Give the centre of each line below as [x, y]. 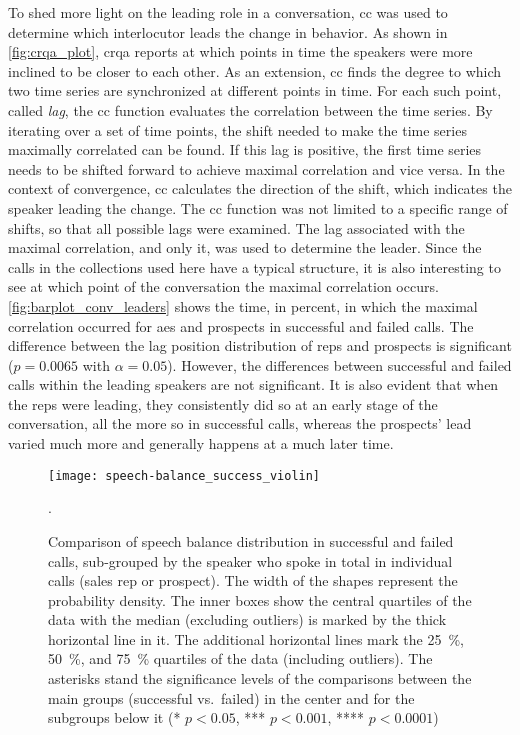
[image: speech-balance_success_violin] [184, 475]
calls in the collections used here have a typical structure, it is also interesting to [254, 266]
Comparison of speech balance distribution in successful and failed [251, 540]
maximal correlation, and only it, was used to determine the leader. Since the [245, 247]
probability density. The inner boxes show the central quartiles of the [260, 599]
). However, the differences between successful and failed [339, 364]
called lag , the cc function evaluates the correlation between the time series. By [250, 109]
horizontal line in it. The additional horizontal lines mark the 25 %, [256, 638]
